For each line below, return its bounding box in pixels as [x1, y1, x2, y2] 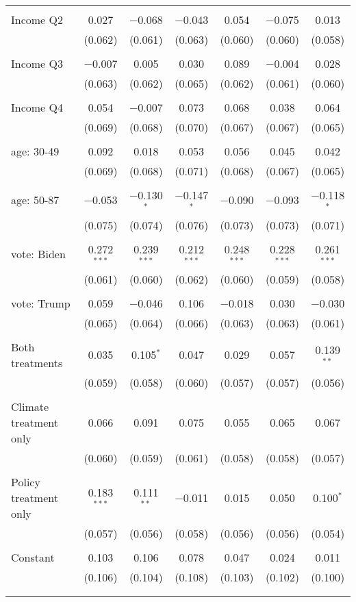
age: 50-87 [11, 192, 60, 208]
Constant [11, 549, 55, 565]
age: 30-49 [11, 143, 60, 159]
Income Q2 [11, 12, 63, 27]
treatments [11, 354, 63, 371]
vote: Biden [11, 246, 66, 262]
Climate [11, 398, 49, 414]
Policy [11, 473, 40, 490]
